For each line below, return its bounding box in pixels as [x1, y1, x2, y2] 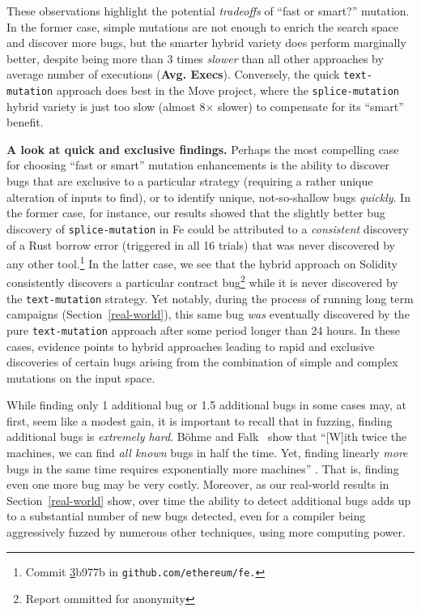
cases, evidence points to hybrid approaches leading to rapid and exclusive [6, 337, 375, 354]
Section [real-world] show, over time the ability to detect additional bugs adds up [6, 491, 411, 508]
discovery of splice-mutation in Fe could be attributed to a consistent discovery [6, 220, 409, 237]
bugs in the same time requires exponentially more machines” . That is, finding [6, 460, 399, 477]
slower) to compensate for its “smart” [217, 97, 404, 114]
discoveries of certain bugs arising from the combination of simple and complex [6, 353, 398, 370]
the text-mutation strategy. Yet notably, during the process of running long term [6, 289, 414, 306]
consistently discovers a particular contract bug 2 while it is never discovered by [6, 272, 398, 290]
